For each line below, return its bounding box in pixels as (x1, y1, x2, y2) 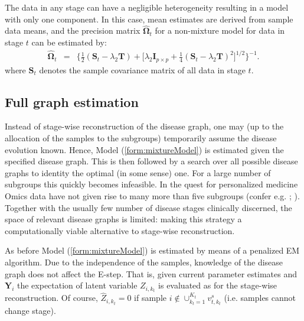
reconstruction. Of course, (5, 291, 98, 304)
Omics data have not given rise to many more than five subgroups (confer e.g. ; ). (5, 189, 300, 202)
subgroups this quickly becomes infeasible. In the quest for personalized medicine (5, 178, 298, 190)
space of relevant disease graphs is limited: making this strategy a (5, 213, 242, 225)
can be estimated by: (31, 36, 107, 48)
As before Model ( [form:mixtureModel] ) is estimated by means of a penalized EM (5, 244, 300, 257)
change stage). (5, 304, 56, 317)
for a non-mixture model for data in (155, 24, 285, 37)
